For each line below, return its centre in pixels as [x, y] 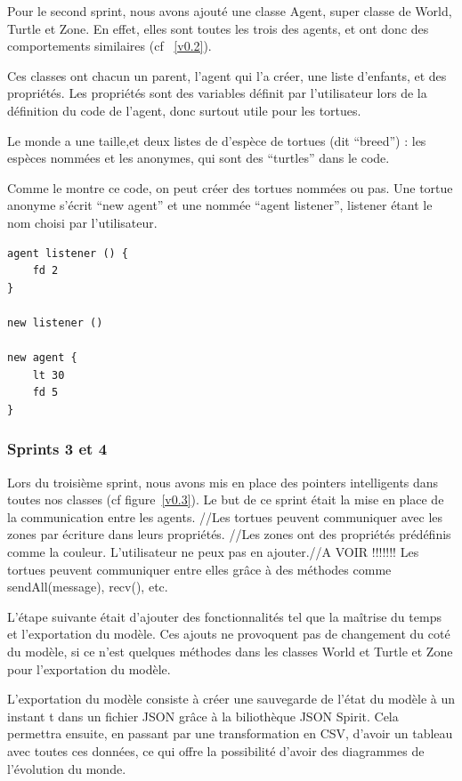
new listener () [55, 322]
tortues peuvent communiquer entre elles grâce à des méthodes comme [199, 569]
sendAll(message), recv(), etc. [88, 587]
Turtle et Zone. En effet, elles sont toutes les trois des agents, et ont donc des [218, 28]
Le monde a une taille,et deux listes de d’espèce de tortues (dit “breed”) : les [217, 140]
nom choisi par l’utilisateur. [82, 222]
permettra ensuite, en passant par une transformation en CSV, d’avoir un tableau [230, 733]
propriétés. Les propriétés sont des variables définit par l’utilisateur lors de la [217, 93]
